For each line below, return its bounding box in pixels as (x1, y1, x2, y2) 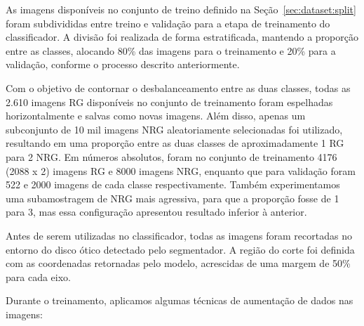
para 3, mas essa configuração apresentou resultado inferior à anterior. (6, 204, 307, 219)
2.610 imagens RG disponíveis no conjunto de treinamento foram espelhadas (6, 94, 333, 109)
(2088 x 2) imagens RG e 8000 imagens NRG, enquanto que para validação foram (6, 163, 356, 178)
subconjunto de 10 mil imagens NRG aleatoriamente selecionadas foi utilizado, (6, 122, 343, 136)
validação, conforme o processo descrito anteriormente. (6, 57, 240, 72)
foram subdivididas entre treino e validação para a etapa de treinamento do (6, 15, 330, 30)
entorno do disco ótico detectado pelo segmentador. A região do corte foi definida (6, 242, 355, 256)
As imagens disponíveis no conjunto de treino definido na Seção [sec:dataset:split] (6, 2, 356, 16)
